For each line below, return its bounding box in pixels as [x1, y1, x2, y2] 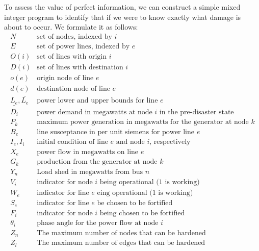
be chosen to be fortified [97, 199, 173, 207]
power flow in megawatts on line [37, 148, 139, 156]
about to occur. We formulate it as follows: [4, 21, 138, 32]
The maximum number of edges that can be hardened [37, 239, 205, 247]
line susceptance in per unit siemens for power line [37, 128, 195, 136]
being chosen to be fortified [99, 209, 185, 217]
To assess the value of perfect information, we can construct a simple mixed [4, 2, 241, 12]
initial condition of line [37, 138, 108, 146]
